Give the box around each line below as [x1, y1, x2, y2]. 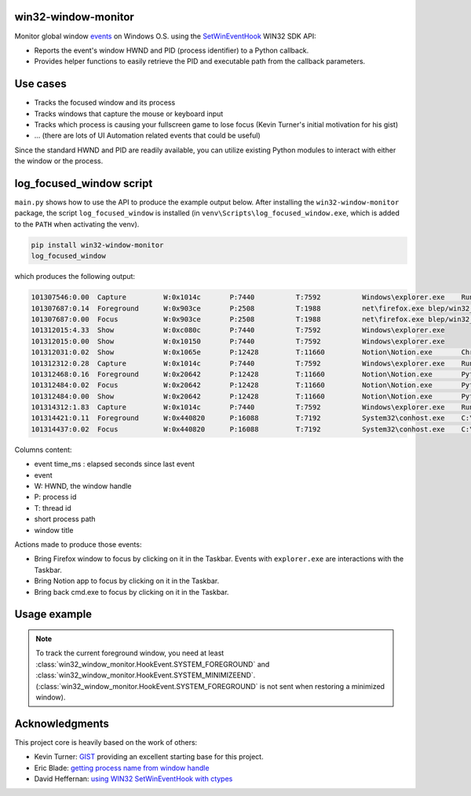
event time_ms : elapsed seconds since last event [34, 460, 195, 469]
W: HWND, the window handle [34, 482, 132, 491]
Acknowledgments [14, 717, 110, 730]
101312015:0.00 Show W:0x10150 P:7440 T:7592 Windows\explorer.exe [31, 336, 445, 346]
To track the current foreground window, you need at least [35, 648, 225, 658]
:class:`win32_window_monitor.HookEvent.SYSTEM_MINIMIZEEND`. [35, 670, 256, 680]
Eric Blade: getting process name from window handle [34, 763, 210, 772]
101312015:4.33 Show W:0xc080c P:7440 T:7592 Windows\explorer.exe [31, 326, 445, 335]
